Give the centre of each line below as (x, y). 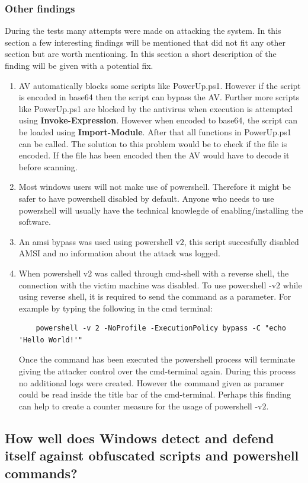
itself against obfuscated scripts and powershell (152, 455)
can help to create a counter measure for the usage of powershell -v (140, 406)
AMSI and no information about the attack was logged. (119, 253)
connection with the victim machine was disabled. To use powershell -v (147, 285)
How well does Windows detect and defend (139, 438)
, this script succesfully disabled (241, 241)
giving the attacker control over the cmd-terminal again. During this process (157, 371)
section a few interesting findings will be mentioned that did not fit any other (145, 42)
